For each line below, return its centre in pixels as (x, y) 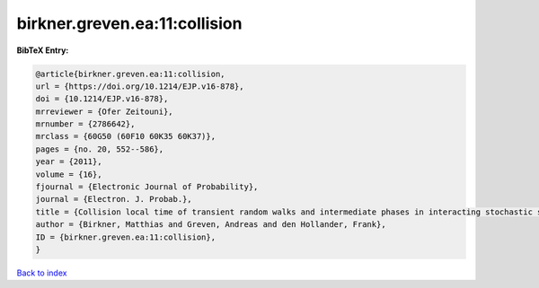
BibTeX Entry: (43, 50)
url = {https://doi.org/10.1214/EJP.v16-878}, (140, 86)
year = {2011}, (69, 162)
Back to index (42, 273)
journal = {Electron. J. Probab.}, (114, 199)
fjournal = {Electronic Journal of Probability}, (147, 187)
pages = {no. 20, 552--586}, (100, 149)
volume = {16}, (69, 174)
